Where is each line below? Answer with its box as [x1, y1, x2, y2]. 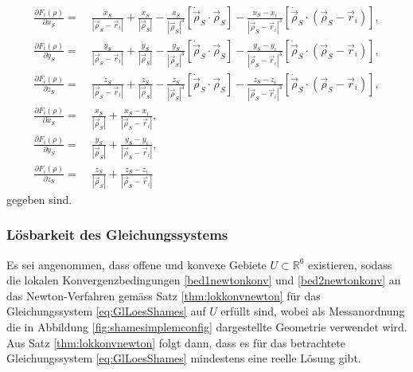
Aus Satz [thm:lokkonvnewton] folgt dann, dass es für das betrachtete [6, 334, 345, 350]
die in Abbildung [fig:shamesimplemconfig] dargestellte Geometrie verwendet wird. [6, 319, 407, 335]
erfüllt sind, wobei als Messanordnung [220, 303, 405, 319]
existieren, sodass [308, 256, 392, 272]
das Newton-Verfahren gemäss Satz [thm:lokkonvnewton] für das [6, 287, 321, 303]
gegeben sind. [6, 190, 72, 207]
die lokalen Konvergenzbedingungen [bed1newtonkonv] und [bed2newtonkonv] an [6, 272, 401, 288]
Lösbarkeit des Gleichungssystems [6, 225, 228, 245]
